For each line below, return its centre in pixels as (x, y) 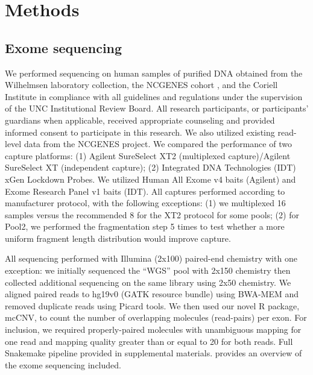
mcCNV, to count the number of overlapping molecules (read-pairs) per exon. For (156, 317)
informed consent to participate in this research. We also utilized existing (140, 132)
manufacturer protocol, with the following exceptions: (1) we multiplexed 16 (145, 203)
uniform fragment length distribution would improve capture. (118, 238)
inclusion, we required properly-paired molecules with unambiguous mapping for (153, 329)
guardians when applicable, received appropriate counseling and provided (140, 120)
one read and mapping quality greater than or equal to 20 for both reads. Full (149, 341)
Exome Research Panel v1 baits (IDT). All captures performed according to (145, 191)
